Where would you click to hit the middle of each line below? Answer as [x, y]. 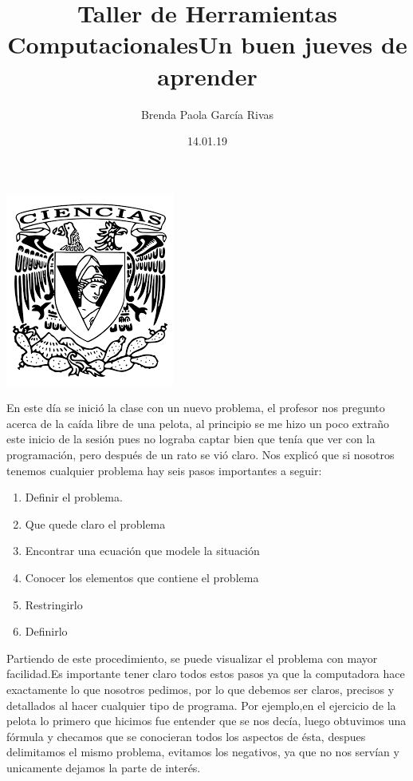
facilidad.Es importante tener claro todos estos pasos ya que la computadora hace [206, 674]
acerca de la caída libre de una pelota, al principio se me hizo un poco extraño [198, 423]
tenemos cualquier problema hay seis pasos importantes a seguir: [164, 470]
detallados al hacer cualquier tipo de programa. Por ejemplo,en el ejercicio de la [201, 705]
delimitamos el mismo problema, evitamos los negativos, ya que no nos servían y [203, 752]
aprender [207, 75]
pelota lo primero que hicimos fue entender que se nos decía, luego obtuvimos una [206, 721]
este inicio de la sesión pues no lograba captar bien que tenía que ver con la [191, 439]
